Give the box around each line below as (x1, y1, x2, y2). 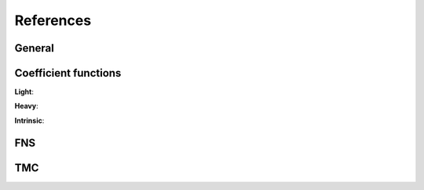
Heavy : (14, 102, 38, 111)
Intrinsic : (14, 116, 45, 125)
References (14, 12, 92, 29)
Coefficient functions (14, 66, 122, 80)
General (14, 41, 55, 55)
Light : (14, 87, 35, 97)
